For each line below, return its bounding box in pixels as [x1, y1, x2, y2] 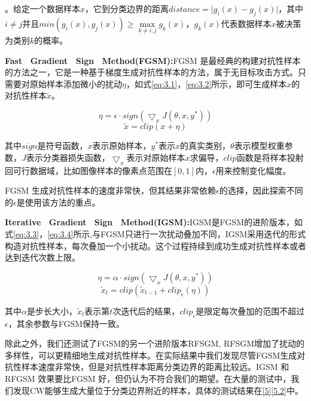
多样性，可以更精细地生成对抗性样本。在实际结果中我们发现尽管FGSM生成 [5, 348, 297, 361]
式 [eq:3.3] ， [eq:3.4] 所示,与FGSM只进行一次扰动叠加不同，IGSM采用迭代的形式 [5, 227, 306, 240]
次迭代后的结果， [112, 304, 180, 317]
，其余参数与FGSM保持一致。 [8, 317, 125, 329]
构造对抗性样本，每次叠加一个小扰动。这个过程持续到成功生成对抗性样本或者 [5, 239, 306, 252]
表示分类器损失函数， [26, 151, 110, 163]
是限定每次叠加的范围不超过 [196, 304, 305, 317]
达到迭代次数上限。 [5, 251, 80, 264]
